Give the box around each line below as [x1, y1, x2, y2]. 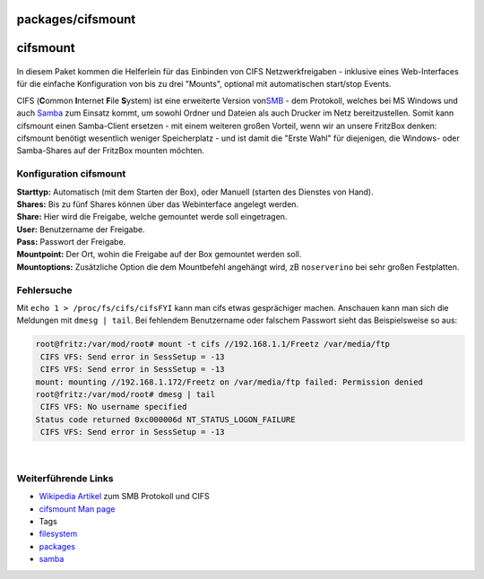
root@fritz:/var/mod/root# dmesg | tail [35, 389, 215, 399]
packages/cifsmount [16, 12, 136, 27]
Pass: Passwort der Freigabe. [16, 237, 126, 247]
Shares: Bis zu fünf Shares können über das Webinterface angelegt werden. [16, 198, 299, 210]
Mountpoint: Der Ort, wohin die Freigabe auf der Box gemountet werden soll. [16, 249, 302, 260]
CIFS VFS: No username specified [40, 402, 187, 412]
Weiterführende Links [16, 471, 114, 484]
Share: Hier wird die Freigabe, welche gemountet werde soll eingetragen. [16, 212, 288, 222]
